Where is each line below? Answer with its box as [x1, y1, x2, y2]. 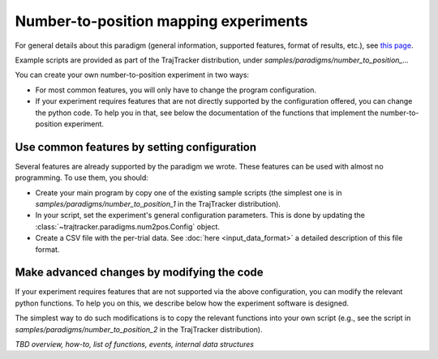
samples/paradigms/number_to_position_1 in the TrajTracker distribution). [35, 199, 281, 208]
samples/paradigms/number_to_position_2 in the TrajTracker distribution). [15, 324, 263, 334]
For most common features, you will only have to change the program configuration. [35, 85, 316, 95]
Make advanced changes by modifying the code [15, 266, 264, 280]
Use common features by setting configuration [15, 140, 257, 154]
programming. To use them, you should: [15, 173, 149, 182]
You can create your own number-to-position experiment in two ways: [15, 70, 250, 80]
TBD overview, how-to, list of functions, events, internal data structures [15, 340, 255, 348]
